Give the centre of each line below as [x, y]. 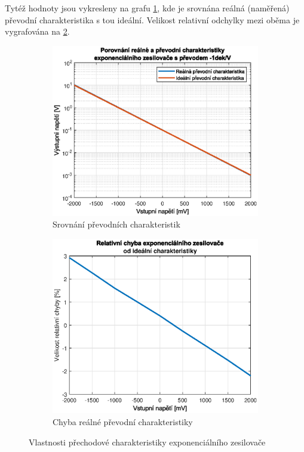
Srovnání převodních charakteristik [116, 224]
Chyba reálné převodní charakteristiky [123, 422]
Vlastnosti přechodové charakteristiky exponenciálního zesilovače [147, 442]
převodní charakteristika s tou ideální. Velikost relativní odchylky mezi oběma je [152, 19]
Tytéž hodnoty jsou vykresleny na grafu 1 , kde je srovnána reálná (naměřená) [147, 8]
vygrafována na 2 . [37, 31]
